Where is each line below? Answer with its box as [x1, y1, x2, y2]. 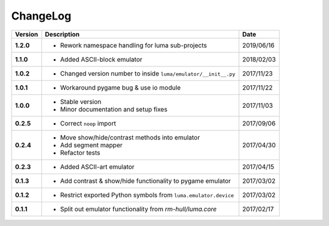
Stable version [60, 97, 102, 106]
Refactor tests [60, 148, 101, 157]
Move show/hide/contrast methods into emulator [60, 133, 200, 141]
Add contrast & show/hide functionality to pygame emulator [60, 177, 232, 185]
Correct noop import [60, 119, 116, 127]
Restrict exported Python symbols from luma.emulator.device [60, 191, 235, 199]
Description [44, 30, 80, 38]
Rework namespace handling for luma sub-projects [60, 41, 207, 49]
